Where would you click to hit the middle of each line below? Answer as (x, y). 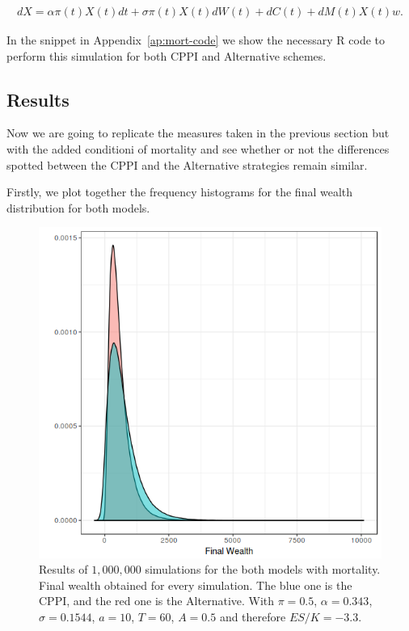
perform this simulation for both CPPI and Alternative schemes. (167, 55)
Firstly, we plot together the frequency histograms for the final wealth (180, 192)
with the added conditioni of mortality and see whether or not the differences (198, 149)
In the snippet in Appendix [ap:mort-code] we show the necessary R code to (196, 40)
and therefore (253, 616)
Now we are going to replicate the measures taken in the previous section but (198, 133)
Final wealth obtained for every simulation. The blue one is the (196, 585)
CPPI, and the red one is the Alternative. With (157, 601)
